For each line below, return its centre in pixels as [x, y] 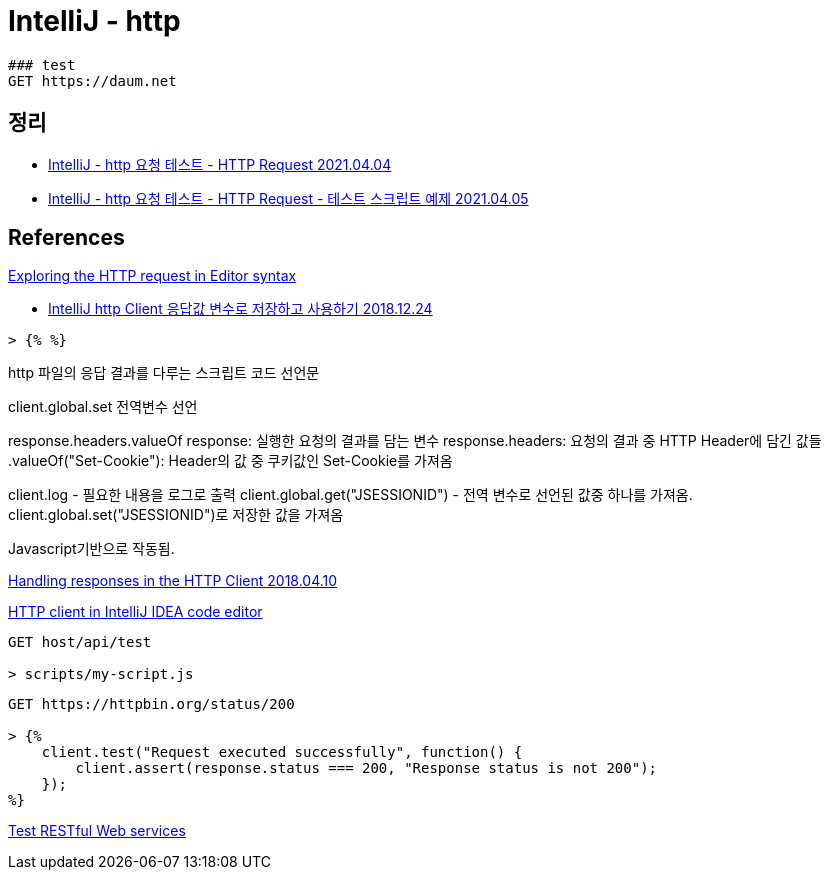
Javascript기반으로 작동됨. [91, 549]
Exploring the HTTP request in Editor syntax [152, 276]
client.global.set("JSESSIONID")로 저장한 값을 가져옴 [176, 515]
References [66, 238]
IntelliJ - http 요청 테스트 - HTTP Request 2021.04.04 [220, 164]
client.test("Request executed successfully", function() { [282, 752]
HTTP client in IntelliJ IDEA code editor [135, 612]
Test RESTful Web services [97, 831]
